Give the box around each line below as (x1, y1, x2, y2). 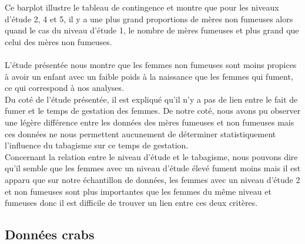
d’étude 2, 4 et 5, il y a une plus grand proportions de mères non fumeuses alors (5, 12, 293, 25)
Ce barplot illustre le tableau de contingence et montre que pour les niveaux (5, 1, 279, 13)
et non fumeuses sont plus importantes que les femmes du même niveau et (5, 185, 272, 197)
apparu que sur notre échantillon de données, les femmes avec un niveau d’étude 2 (5, 173, 300, 185)
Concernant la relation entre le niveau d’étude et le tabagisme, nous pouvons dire (5, 150, 298, 162)
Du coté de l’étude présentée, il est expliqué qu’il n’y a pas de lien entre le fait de (5, 93, 298, 105)
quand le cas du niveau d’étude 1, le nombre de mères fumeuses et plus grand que (5, 24, 299, 36)
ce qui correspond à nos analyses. (5, 82, 124, 94)
